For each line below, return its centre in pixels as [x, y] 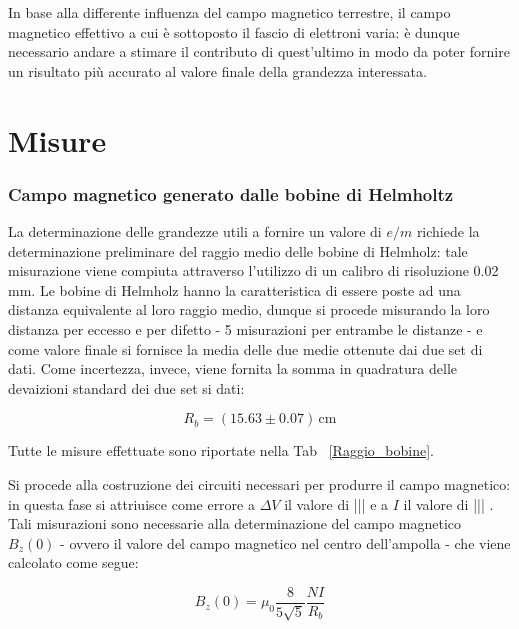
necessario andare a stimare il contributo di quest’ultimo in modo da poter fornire [259, 51]
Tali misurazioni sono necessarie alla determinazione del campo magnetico [235, 523]
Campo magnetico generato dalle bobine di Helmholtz [231, 193]
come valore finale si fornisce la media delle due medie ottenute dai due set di [245, 348]
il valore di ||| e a [336, 503]
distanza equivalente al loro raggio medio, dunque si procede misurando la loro [249, 309]
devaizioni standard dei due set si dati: [126, 387]
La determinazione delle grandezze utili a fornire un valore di [195, 230]
